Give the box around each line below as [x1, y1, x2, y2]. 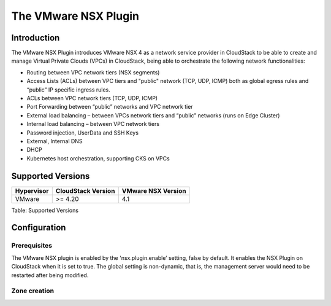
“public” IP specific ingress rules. [26, 86, 110, 93]
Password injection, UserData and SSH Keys [26, 129, 139, 136]
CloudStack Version [55, 186, 115, 195]
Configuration [11, 222, 66, 233]
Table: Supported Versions [11, 206, 79, 214]
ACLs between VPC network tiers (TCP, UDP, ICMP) [26, 95, 158, 102]
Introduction [11, 33, 60, 43]
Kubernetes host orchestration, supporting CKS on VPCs [26, 154, 170, 162]
